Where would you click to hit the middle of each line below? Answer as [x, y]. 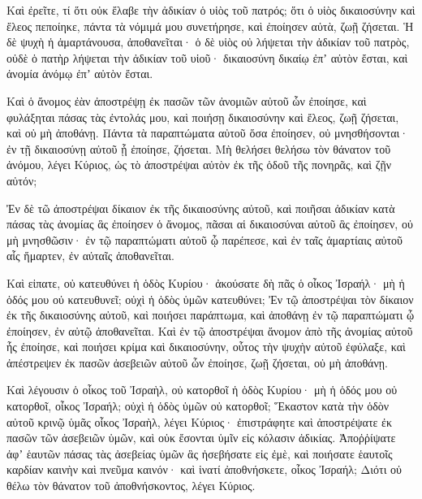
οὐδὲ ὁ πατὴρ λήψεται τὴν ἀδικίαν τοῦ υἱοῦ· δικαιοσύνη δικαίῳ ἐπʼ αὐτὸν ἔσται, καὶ [207, 57]
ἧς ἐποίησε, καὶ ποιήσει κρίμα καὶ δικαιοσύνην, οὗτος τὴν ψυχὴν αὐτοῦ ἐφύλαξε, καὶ [206, 347]
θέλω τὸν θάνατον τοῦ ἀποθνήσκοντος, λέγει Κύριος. [131, 486]
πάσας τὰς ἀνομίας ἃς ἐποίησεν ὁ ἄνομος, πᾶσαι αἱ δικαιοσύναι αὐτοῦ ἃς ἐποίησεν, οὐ [210, 224]
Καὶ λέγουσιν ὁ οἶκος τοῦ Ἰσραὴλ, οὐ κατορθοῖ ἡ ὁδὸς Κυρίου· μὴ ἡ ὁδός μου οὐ [202, 390]
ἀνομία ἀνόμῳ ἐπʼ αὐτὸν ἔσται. [80, 74]
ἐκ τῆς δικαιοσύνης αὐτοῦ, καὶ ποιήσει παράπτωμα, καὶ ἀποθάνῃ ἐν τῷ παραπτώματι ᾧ [211, 315]
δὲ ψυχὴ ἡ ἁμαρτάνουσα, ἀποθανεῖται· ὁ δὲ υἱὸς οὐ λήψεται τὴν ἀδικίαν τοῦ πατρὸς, [208, 42]
